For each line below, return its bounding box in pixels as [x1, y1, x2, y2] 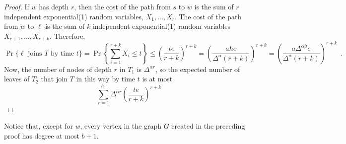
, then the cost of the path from [74, 1, 171, 11]
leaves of [4, 73, 30, 84]
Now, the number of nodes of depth [4, 64, 112, 74]
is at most [142, 73, 173, 84]
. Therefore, [49, 30, 85, 41]
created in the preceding [171, 121, 245, 131]
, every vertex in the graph [80, 121, 162, 131]
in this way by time [76, 73, 136, 84]
